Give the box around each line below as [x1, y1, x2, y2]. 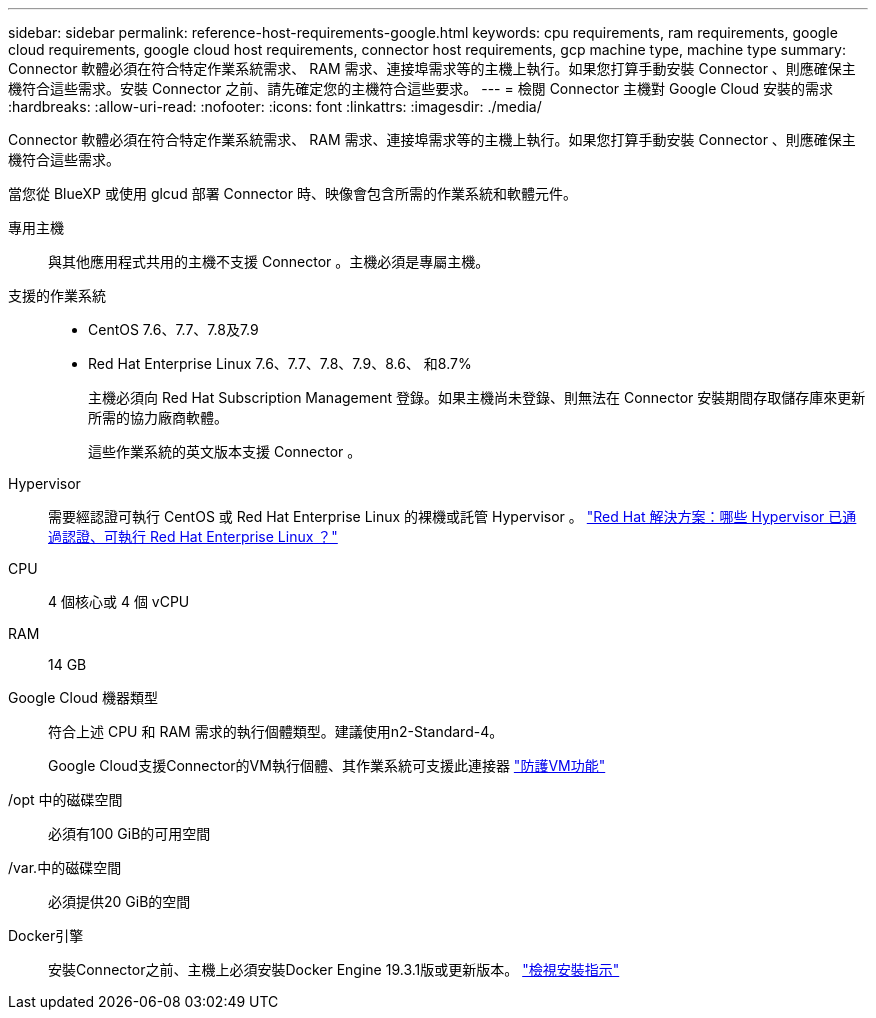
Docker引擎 [8, 927, 84, 944]
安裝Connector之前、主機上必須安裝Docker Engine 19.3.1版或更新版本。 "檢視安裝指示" [48, 961, 620, 978]
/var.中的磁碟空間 [8, 859, 122, 876]
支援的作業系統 [8, 287, 106, 304]
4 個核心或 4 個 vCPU [48, 593, 190, 610]
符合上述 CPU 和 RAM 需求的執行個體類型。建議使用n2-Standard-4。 [48, 723, 504, 740]
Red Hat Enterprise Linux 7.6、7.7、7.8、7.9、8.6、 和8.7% [88, 355, 472, 372]
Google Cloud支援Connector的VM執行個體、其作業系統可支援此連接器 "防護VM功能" [48, 757, 606, 774]
